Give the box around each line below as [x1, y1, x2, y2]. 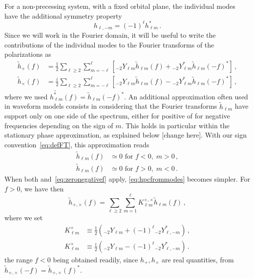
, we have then [20, 183, 64, 193]
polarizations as [4, 49, 51, 59]
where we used [4, 91, 48, 101]
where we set [4, 212, 43, 223]
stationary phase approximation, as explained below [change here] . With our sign [4, 130, 247, 140]
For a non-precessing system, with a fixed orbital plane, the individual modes [4, 1, 235, 11]
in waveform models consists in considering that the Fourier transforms [4, 101, 217, 111]
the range [4, 254, 33, 264]
